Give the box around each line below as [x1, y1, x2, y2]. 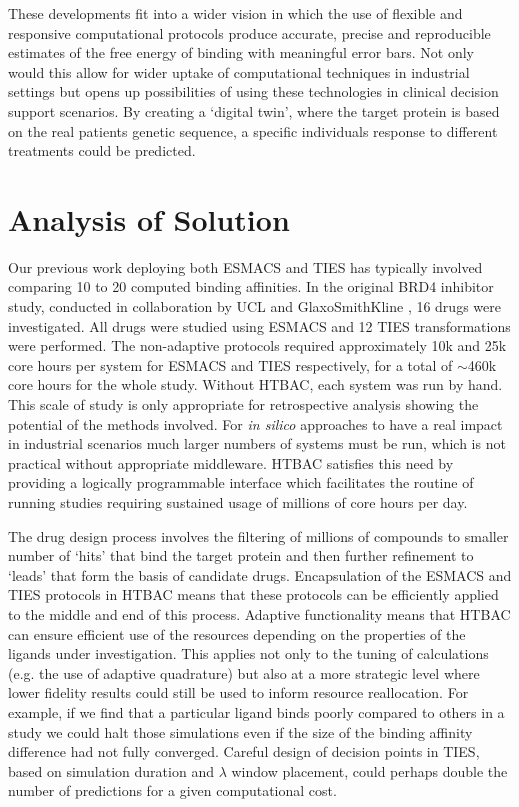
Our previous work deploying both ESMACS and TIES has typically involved [8, 256, 483, 277]
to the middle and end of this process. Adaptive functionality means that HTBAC [8, 603, 511, 624]
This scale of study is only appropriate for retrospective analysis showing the [8, 394, 479, 415]
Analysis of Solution [8, 198, 290, 239]
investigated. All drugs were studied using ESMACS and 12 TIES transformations [8, 315, 511, 336]
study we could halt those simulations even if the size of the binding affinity [8, 721, 473, 742]
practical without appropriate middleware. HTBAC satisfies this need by [8, 452, 454, 473]
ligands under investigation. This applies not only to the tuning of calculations [8, 643, 489, 664]
